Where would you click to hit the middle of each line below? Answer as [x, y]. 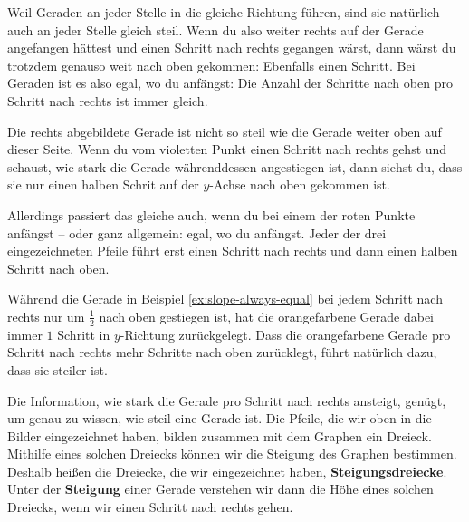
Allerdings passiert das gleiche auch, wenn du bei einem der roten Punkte [211, 214]
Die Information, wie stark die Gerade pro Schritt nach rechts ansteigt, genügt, [227, 400]
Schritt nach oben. [58, 268]
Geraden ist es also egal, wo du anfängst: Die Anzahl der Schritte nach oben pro [230, 83]
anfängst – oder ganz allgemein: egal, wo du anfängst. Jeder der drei [197, 232]
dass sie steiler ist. [57, 369]
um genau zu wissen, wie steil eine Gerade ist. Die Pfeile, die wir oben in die [220, 418]
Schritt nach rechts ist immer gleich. [108, 100]
